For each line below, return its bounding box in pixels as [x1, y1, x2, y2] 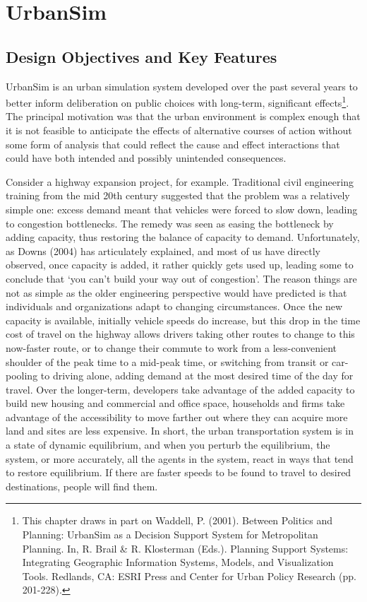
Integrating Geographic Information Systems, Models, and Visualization [22, 555, 334, 569]
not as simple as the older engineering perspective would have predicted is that [6, 285, 347, 300]
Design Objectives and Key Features [6, 45, 277, 67]
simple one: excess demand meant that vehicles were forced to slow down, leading [6, 201, 358, 216]
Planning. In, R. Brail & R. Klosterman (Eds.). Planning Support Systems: [22, 541, 349, 555]
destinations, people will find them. [6, 478, 158, 493]
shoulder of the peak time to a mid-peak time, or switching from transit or [6, 354, 329, 369]
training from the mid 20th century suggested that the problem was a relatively [6, 188, 350, 203]
